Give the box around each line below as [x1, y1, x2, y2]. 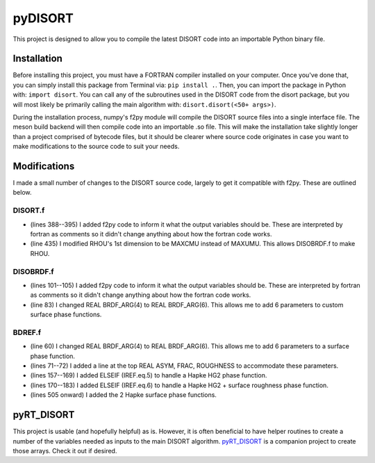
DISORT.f [12, 206, 45, 216]
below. [12, 188, 32, 197]
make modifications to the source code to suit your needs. [12, 143, 180, 151]
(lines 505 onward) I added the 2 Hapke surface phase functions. [30, 391, 217, 399]
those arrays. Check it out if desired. [12, 446, 117, 455]
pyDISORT [12, 10, 74, 26]
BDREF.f [12, 327, 42, 337]
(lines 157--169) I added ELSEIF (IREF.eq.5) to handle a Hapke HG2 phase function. [30, 371, 267, 380]
